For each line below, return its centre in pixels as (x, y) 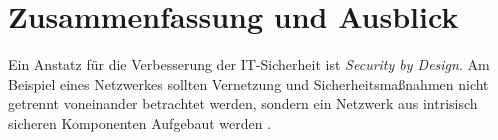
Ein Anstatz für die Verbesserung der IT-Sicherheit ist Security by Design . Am (249, 64)
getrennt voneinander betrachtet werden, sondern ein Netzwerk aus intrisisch (243, 103)
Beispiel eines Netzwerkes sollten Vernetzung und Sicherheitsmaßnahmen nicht (248, 83)
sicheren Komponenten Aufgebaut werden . (140, 122)
